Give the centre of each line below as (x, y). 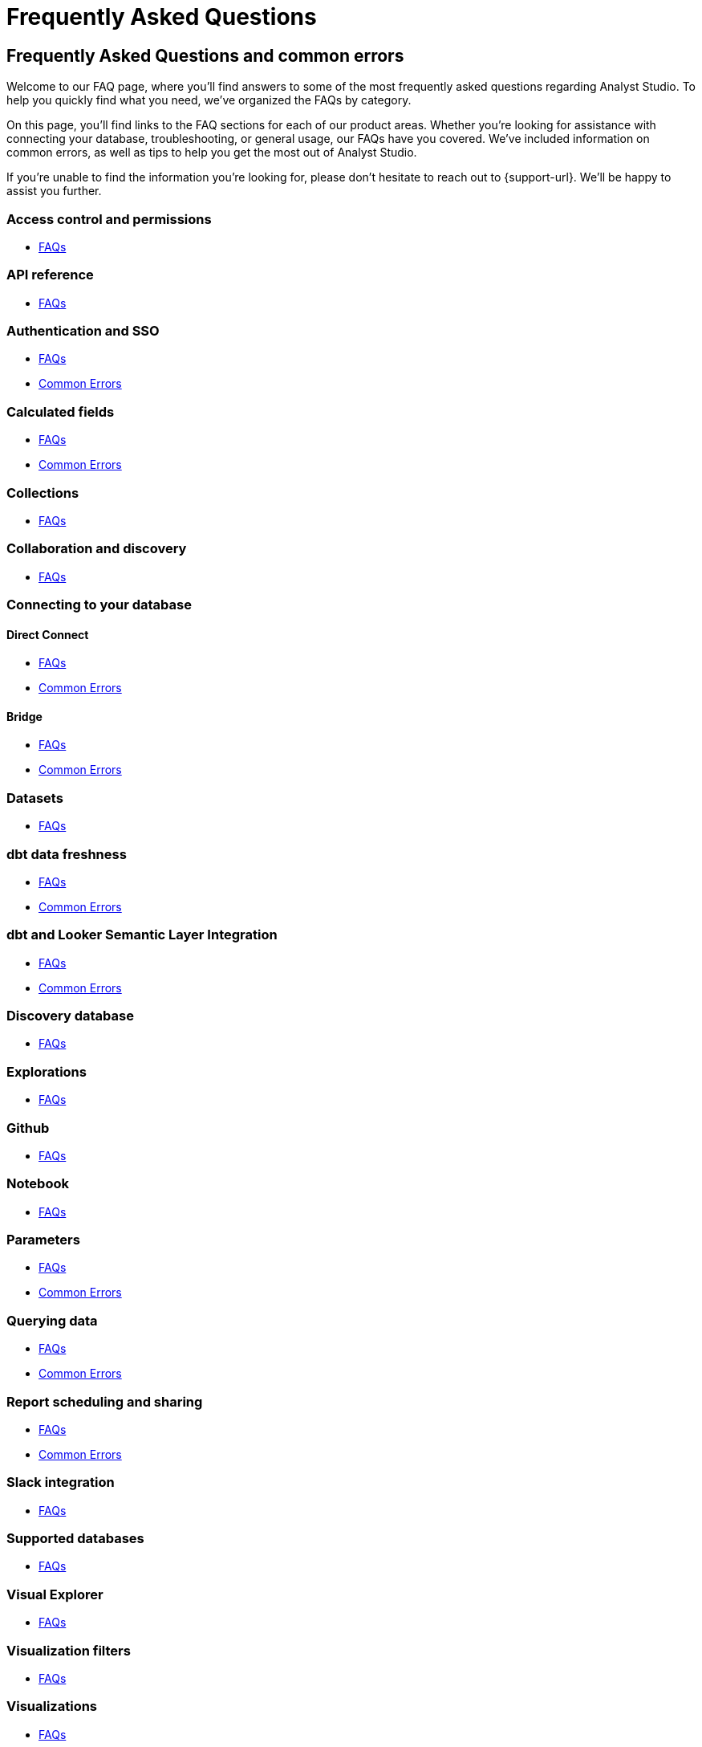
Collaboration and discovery (97, 549)
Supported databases (75, 1539)
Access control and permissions (109, 219)
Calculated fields (61, 411)
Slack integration (61, 1482)
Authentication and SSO (83, 331)
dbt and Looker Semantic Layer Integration (142, 935)
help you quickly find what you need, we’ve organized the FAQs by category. (209, 100)
